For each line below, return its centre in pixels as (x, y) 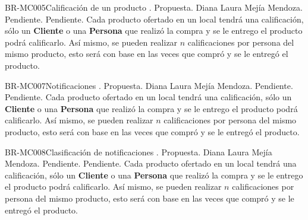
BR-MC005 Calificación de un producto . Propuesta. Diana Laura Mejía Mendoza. (154, 7)
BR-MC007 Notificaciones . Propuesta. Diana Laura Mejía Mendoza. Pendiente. (149, 85)
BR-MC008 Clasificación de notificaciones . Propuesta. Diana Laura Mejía (139, 152)
